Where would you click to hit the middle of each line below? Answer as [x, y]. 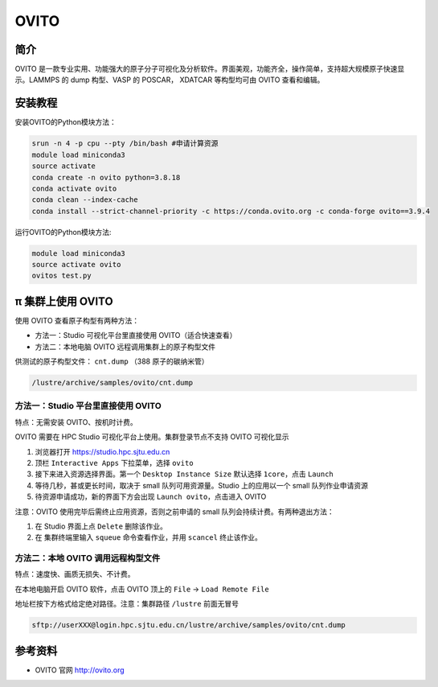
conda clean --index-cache [85, 200]
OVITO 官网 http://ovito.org [80, 670]
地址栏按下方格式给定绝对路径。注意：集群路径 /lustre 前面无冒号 [127, 604]
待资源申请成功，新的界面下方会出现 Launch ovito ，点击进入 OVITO [151, 497]
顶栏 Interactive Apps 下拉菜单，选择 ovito [114, 463]
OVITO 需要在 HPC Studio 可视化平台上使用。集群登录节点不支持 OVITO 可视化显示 [152, 437]
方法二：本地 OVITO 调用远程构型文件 [88, 558]
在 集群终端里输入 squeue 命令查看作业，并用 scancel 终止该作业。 [149, 537]
